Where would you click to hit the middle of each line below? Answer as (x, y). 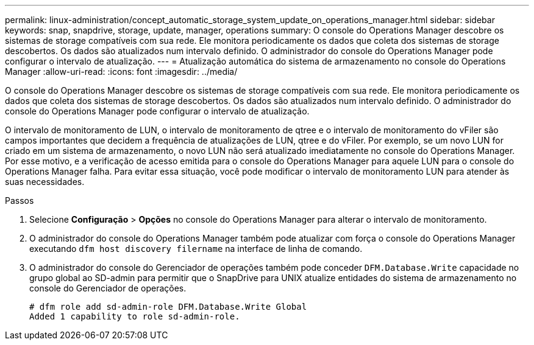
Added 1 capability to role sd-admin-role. (135, 316)
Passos (20, 200)
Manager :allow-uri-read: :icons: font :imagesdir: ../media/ (121, 71)
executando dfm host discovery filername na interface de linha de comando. (196, 249)
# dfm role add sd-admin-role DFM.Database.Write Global (168, 307)
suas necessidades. (45, 182)
